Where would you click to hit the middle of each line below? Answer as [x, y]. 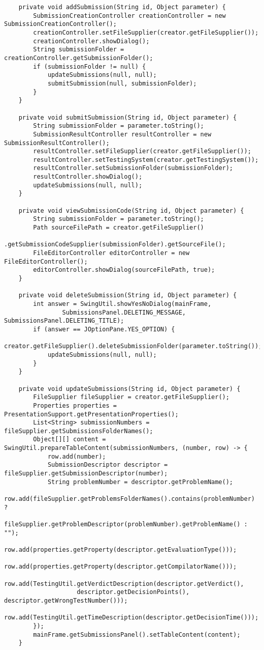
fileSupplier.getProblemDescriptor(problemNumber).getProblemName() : [126, 525]
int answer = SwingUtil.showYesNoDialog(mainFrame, [122, 304]
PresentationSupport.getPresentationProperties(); [91, 414]
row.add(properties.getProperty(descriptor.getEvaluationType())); [121, 550]
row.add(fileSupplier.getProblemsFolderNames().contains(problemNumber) [129, 499]
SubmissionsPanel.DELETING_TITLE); [64, 321]
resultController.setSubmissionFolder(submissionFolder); [133, 168]
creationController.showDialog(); [91, 41]
